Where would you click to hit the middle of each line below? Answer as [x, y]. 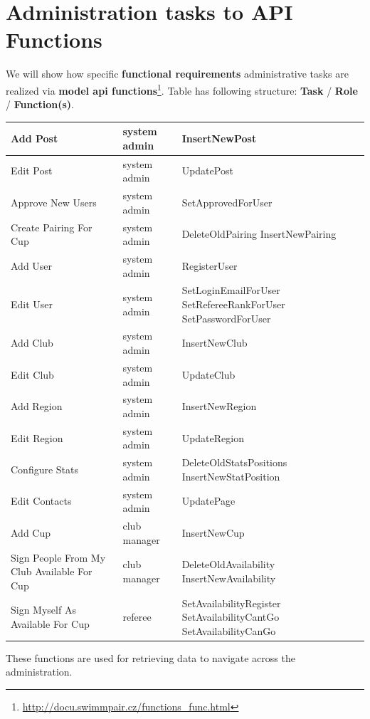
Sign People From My [58, 557]
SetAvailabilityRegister [231, 603]
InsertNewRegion [219, 406]
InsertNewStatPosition [231, 476]
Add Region [37, 406]
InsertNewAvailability [229, 578]
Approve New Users [54, 202]
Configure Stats [45, 469]
